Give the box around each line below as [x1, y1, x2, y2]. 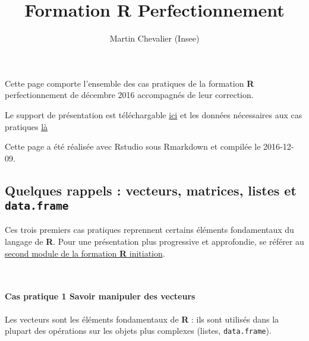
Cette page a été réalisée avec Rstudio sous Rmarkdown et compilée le [5, 140, 261, 153]
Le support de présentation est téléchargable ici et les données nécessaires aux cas [5, 108, 302, 121]
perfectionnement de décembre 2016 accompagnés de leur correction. [5, 89, 254, 101]
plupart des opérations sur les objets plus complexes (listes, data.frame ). [5, 324, 272, 337]
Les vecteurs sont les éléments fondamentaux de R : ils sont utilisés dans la [5, 312, 279, 325]
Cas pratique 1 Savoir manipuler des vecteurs [5, 290, 196, 302]
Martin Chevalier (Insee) [109, 32, 200, 45]
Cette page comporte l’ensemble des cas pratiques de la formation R [5, 77, 254, 89]
